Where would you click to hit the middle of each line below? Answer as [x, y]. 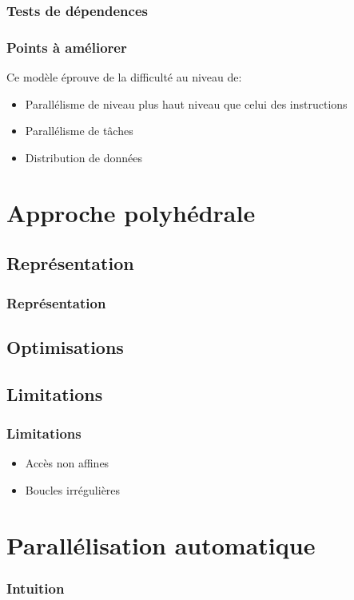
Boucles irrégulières [73, 489]
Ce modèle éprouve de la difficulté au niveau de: [124, 77]
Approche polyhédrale [131, 212]
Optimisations [65, 346]
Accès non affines [67, 463]
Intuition [36, 588]
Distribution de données [84, 157]
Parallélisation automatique [161, 544]
